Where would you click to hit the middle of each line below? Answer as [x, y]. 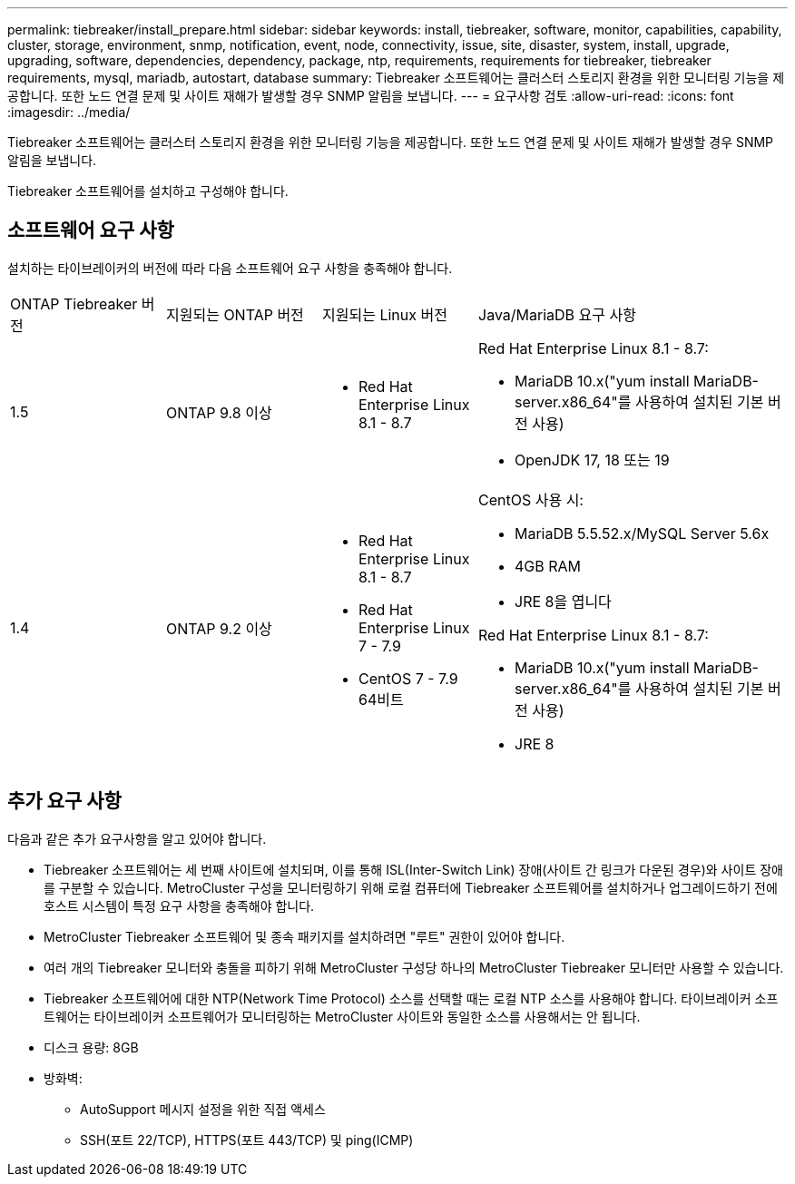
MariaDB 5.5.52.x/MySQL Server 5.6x [642, 533]
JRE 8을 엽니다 [563, 601]
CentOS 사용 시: [531, 499]
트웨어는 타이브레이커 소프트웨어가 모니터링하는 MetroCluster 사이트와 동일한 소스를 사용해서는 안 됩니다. [342, 1016]
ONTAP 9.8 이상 [219, 412]
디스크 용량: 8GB [91, 1047]
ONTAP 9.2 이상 [219, 628]
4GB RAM [548, 566]
